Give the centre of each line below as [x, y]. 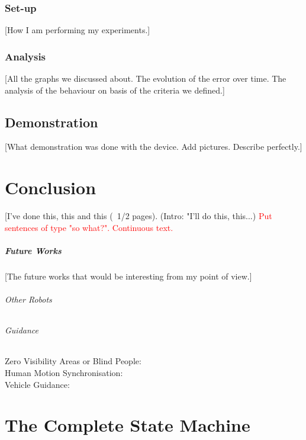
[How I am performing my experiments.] [78, 30]
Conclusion [51, 187]
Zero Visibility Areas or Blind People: [73, 361]
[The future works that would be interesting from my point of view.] [128, 276]
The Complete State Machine [128, 425]
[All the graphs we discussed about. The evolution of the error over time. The [146, 78]
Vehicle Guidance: [37, 384]
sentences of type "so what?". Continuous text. [89, 227]
